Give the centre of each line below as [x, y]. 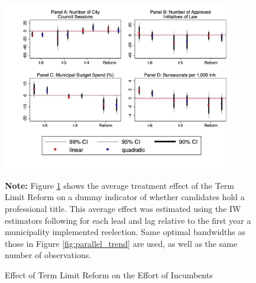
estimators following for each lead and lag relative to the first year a [128, 220]
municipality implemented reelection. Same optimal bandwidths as [125, 232]
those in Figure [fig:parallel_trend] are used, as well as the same [121, 243]
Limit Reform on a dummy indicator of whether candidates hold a [125, 197]
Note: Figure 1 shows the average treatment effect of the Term [120, 185]
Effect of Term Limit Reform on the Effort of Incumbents [109, 275]
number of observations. [48, 255]
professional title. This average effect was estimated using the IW [123, 209]
